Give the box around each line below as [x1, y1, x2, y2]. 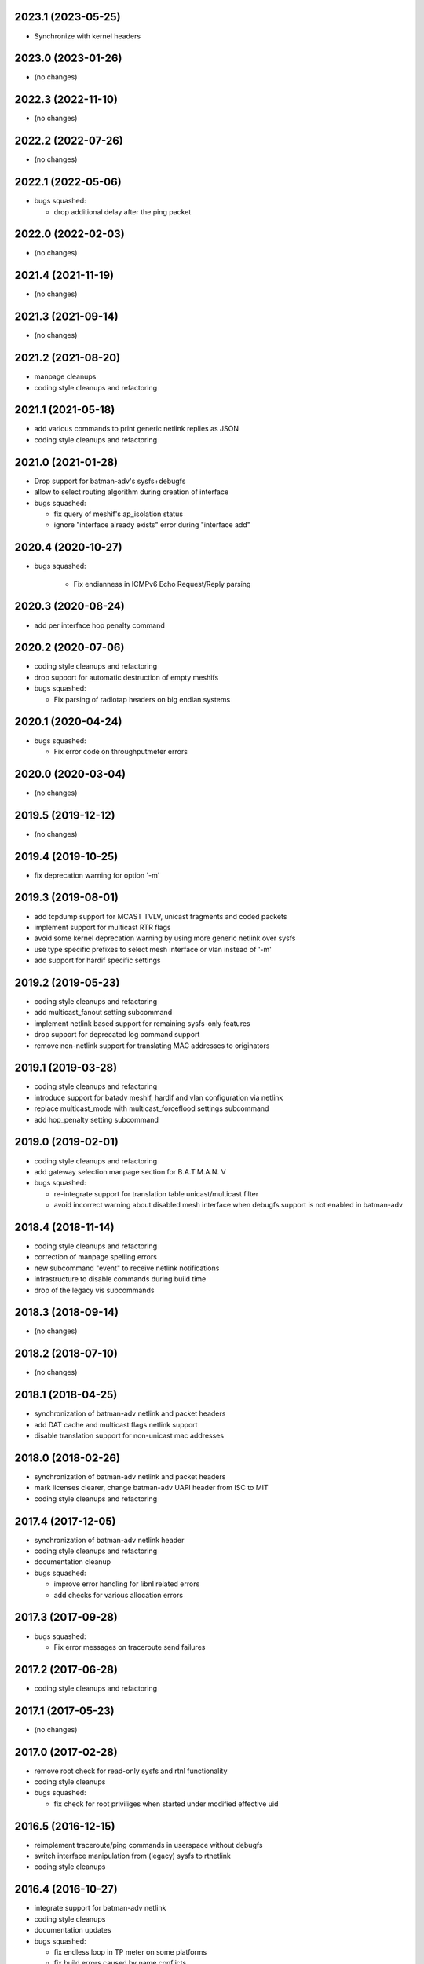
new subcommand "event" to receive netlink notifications [34, 1263, 220, 1273]
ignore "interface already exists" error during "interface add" [53, 520, 250, 529]
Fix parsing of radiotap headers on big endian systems [53, 694, 231, 704]
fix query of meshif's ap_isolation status [53, 509, 184, 518]
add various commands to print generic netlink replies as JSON [34, 424, 239, 434]
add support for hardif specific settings [34, 955, 161, 966]
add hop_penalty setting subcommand [34, 1115, 159, 1124]
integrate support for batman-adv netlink [34, 1904, 166, 1913]
